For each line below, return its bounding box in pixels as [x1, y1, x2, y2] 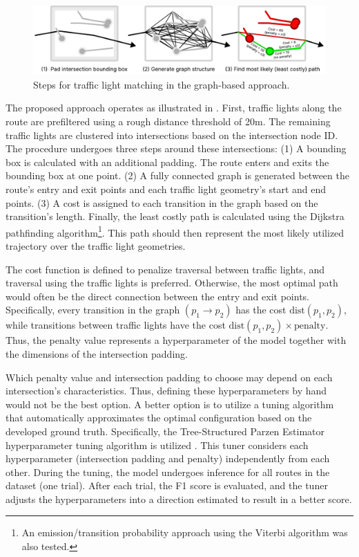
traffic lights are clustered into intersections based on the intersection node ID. [6, 127, 338, 142]
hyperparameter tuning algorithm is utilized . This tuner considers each [6, 437, 309, 452]
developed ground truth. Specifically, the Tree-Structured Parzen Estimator [6, 423, 325, 438]
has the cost [235, 302, 287, 317]
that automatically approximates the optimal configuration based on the [6, 410, 312, 425]
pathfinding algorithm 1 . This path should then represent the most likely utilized [6, 223, 345, 239]
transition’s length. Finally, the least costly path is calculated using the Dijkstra [6, 209, 345, 223]
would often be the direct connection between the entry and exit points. [6, 289, 309, 303]
